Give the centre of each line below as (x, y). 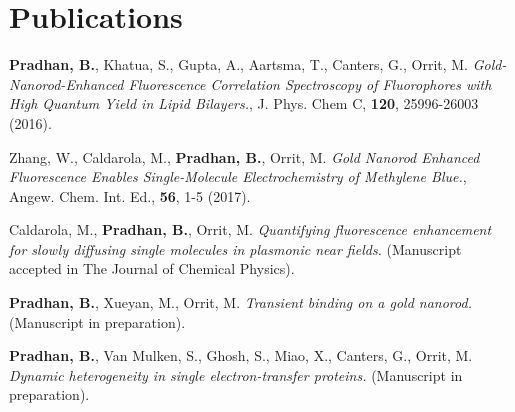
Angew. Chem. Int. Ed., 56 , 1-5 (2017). (130, 195)
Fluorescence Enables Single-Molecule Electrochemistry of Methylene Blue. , (238, 176)
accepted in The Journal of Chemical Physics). (152, 268)
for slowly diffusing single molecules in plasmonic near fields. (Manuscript (235, 248)
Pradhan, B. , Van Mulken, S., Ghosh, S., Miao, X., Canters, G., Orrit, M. (241, 355)
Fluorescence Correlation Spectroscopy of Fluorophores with (310, 83)
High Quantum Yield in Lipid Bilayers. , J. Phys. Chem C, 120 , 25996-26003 (244, 103)
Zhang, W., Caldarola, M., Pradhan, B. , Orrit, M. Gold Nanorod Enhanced (244, 156)
